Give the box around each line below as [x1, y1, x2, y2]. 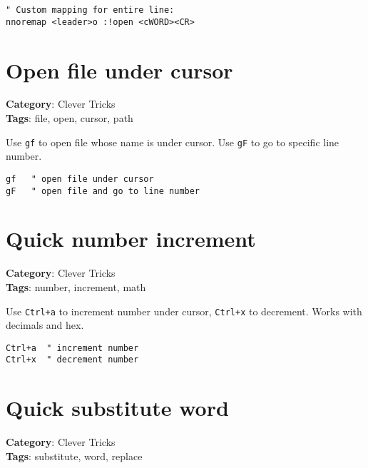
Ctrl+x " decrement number [6, 355, 139, 365]
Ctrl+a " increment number [6, 342, 139, 353]
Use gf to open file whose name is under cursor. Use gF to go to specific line [6, 134, 339, 149]
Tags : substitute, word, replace [6, 448, 143, 463]
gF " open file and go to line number [6, 185, 200, 196]
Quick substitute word [6, 393, 229, 422]
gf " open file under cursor [6, 173, 154, 184]
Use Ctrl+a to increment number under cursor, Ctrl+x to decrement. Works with [6, 303, 362, 318]
